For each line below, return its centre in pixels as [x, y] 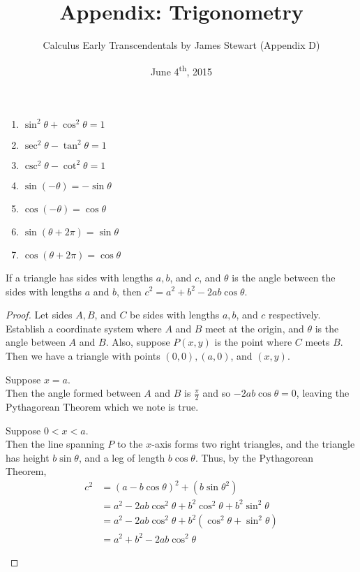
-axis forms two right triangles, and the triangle [253, 444]
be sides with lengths [175, 315]
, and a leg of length [122, 457]
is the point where [253, 342]
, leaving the [323, 393]
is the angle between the [284, 277]
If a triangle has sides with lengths [80, 277]
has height [28, 457]
